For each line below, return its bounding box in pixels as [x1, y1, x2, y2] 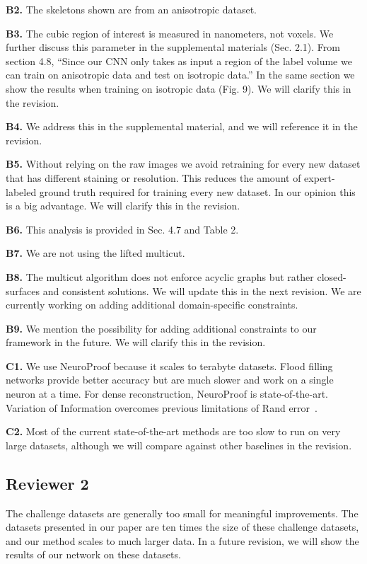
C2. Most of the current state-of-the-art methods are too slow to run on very [6, 424, 341, 439]
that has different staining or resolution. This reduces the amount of [6, 170, 301, 185]
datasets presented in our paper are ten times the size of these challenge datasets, [6, 519, 359, 534]
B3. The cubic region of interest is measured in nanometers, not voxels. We [6, 25, 334, 40]
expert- [304, 170, 335, 185]
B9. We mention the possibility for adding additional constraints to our [6, 321, 317, 335]
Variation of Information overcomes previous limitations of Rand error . [6, 400, 318, 415]
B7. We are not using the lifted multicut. [6, 246, 185, 260]
